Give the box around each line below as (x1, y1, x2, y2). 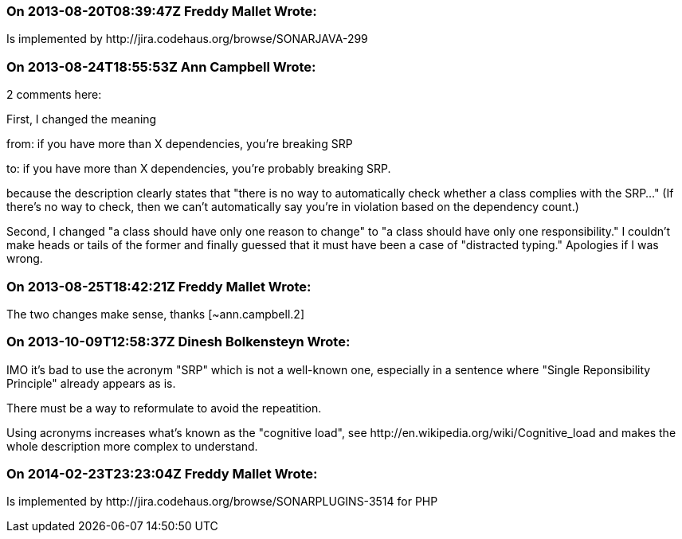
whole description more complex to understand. (6, 439, 258, 453)
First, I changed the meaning (6, 112, 157, 127)
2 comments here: (6, 88, 102, 102)
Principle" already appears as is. (6, 376, 176, 390)
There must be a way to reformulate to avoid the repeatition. (6, 400, 322, 415)
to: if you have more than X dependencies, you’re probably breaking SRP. (6, 162, 391, 176)
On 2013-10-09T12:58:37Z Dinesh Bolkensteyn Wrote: (6, 334, 351, 350)
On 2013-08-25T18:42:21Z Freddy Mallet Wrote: (6, 278, 312, 295)
